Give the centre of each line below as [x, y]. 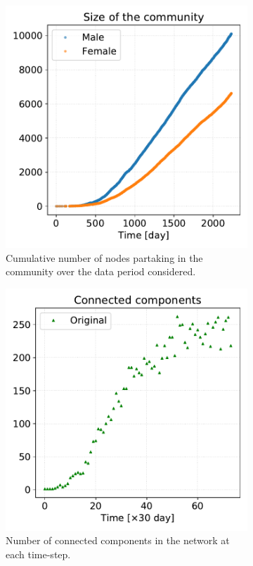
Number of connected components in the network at [118, 540]
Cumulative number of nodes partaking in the [104, 257]
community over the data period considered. [101, 271]
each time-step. [38, 554]
